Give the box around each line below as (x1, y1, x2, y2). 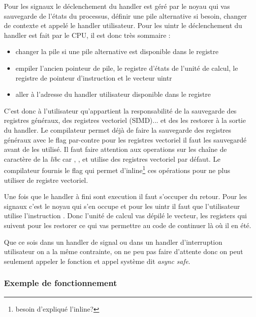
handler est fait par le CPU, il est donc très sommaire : (4, 29, 171, 40)
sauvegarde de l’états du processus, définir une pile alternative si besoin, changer (4, 10, 247, 21)
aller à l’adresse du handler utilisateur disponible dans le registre (15, 89, 211, 99)
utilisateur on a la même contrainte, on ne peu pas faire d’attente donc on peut (4, 246, 243, 257)
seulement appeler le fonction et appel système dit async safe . (4, 256, 191, 266)
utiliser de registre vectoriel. (4, 174, 88, 185)
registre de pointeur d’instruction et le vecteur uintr (15, 72, 172, 83)
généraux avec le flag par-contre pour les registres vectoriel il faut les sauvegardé (4, 134, 247, 144)
